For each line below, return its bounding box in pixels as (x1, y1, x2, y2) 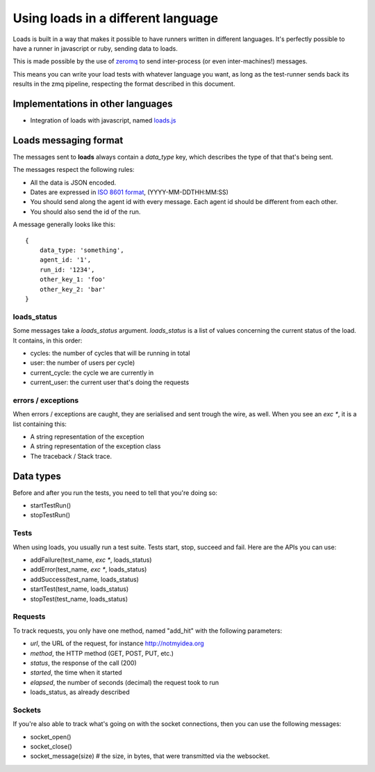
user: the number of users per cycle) (30, 359, 135, 367)
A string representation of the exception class (30, 442, 161, 450)
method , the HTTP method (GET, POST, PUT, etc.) (30, 649, 174, 657)
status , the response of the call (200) (30, 659, 137, 667)
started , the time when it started (30, 668, 122, 677)
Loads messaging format (12, 134, 124, 146)
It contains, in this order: (12, 336, 83, 345)
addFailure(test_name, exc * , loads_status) (30, 556, 152, 564)
